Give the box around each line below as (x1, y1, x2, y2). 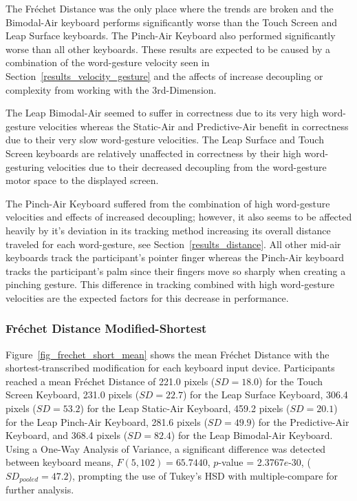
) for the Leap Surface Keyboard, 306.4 (182, 387, 348, 402)
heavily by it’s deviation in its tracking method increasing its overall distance (6, 223, 331, 237)
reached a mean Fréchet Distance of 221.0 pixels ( (6, 374, 215, 388)
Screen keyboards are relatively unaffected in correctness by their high (6, 145, 301, 160)
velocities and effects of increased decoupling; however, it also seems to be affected (6, 209, 352, 224)
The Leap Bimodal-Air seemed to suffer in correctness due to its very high (6, 105, 319, 120)
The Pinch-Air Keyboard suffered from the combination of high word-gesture (6, 196, 330, 210)
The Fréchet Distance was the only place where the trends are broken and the (6, 1, 334, 15)
